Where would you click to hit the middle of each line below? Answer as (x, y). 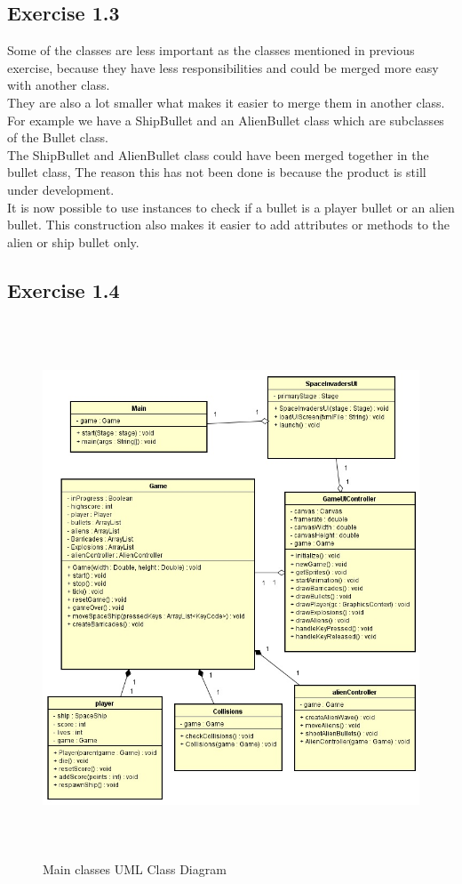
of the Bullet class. (58, 137)
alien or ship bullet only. (73, 241)
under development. (61, 189)
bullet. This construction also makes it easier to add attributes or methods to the (229, 225)
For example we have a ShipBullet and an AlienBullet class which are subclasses (226, 120)
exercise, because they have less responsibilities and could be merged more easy (223, 67)
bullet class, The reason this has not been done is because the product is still (217, 172)
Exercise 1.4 (64, 289)
